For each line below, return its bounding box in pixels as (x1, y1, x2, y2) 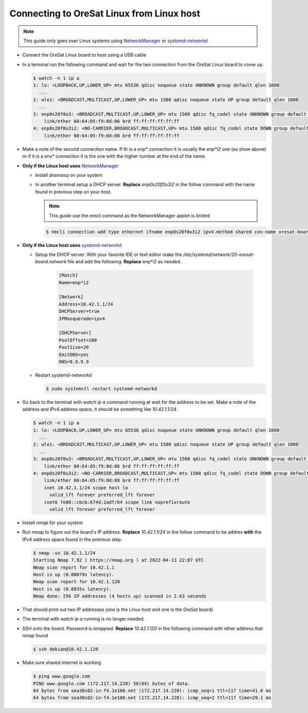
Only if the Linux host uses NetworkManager (22, 163, 119, 169)
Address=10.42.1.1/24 (59, 301, 113, 307)
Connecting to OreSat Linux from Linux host (9, 8, 200, 19)
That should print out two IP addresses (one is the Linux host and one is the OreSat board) (22, 607, 214, 613)
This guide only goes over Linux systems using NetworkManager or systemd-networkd (23, 38, 208, 44)
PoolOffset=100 (59, 337, 97, 343)
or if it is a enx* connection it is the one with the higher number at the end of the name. (22, 153, 206, 159)
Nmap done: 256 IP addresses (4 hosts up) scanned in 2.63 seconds (33, 593, 207, 599)
